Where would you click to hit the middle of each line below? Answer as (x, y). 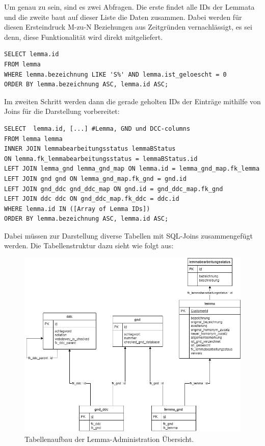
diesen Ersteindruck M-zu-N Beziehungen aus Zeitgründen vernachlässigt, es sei (128, 27)
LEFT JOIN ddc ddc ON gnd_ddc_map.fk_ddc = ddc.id (92, 199)
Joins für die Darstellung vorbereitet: (62, 111)
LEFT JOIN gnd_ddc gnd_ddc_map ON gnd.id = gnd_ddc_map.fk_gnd (114, 189)
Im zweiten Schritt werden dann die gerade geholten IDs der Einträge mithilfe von (132, 101)
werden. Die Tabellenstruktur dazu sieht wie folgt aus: (89, 245)
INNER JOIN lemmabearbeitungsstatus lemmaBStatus (90, 149)
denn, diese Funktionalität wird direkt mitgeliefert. (84, 37)
